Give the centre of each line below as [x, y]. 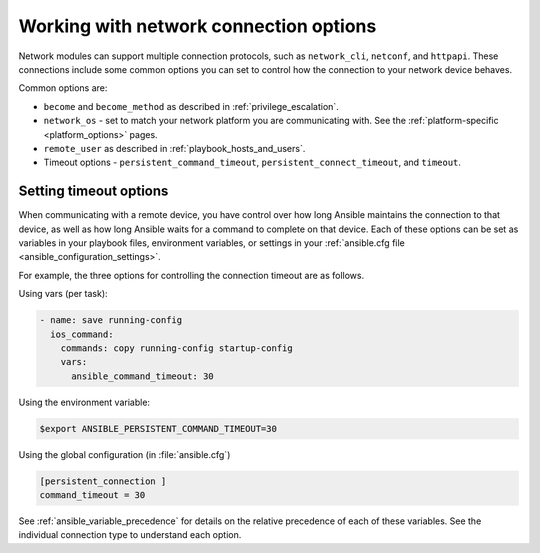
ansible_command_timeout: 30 [142, 376]
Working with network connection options [197, 26]
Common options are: [63, 88]
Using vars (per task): [63, 294]
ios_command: [82, 334]
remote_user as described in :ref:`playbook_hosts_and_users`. [174, 148]
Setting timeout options [93, 191]
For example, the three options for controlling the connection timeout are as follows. [191, 275]
